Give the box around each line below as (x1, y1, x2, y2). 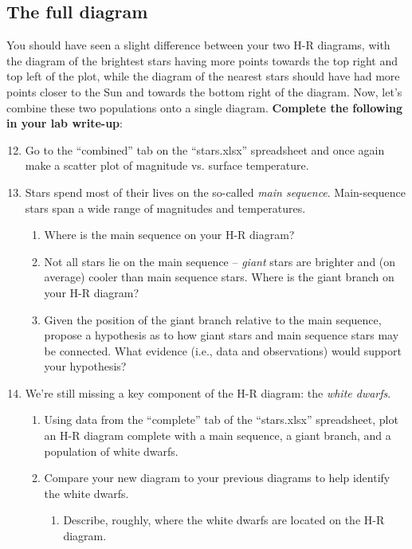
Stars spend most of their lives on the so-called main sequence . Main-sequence (25, 183, 406, 200)
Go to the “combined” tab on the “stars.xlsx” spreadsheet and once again (25, 141, 385, 158)
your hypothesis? (44, 358, 127, 374)
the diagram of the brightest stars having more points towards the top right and (6, 52, 398, 69)
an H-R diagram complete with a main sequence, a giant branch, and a (44, 427, 391, 444)
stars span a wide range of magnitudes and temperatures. (25, 199, 306, 216)
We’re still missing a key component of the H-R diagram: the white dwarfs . (25, 384, 391, 401)
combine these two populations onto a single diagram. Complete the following (6, 99, 402, 116)
